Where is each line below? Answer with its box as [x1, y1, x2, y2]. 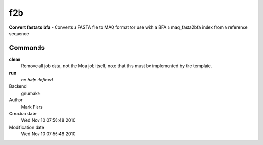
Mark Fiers [21, 104, 43, 110]
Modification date [9, 124, 45, 130]
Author [9, 97, 23, 103]
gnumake [21, 90, 40, 96]
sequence [9, 31, 29, 36]
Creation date [9, 111, 37, 116]
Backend [9, 83, 27, 89]
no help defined [21, 77, 53, 82]
